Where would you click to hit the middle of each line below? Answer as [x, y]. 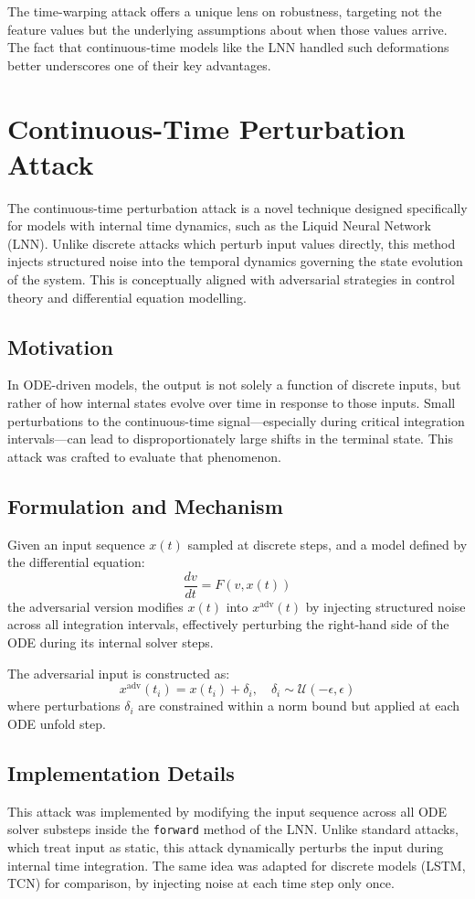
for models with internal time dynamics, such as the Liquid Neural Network [219, 225]
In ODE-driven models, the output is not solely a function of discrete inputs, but [234, 385]
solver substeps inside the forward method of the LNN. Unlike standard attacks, [233, 829]
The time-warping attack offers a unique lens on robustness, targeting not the [225, 11]
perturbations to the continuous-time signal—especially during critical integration [236, 420]
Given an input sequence [76, 544]
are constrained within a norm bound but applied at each [299, 706]
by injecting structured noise [385, 606]
